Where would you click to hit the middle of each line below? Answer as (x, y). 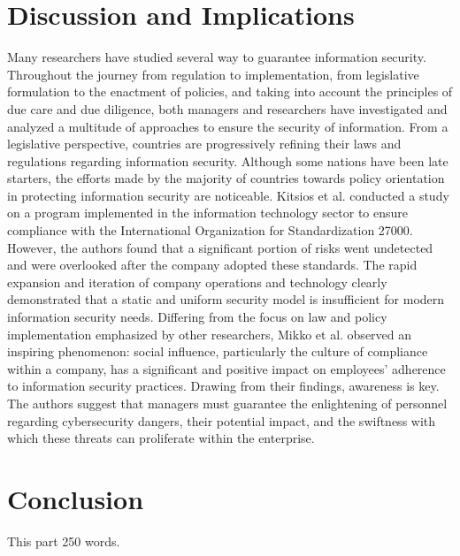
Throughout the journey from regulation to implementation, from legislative (213, 74)
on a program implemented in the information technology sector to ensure (208, 213)
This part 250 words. (64, 541)
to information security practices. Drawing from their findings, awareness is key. (223, 386)
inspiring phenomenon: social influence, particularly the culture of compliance (218, 351)
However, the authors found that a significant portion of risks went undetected (220, 247)
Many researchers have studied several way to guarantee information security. (217, 57)
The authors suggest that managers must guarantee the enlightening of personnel (227, 403)
